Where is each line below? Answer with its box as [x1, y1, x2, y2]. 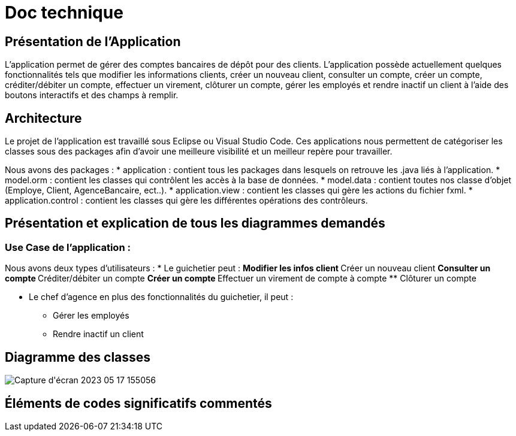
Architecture [5, 110, 82, 126]
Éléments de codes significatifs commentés [5, 395, 272, 411]
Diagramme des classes [5, 349, 151, 365]
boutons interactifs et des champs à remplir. [5, 90, 179, 101]
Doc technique [5, 2, 123, 23]
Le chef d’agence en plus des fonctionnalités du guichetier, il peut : [29, 292, 294, 302]
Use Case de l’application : [5, 241, 131, 253]
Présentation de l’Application [5, 34, 181, 49]
